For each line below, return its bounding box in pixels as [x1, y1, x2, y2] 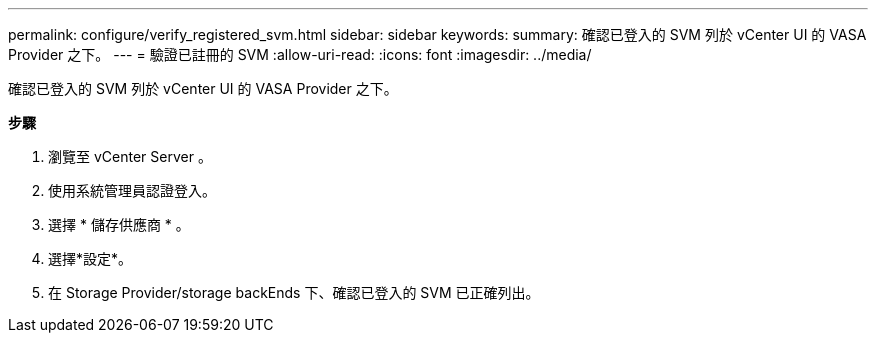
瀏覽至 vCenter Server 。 [48, 148, 212, 165]
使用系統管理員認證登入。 [48, 182, 216, 199]
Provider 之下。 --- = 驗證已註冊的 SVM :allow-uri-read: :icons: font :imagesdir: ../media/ [8, 46, 592, 63]
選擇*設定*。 [48, 250, 133, 267]
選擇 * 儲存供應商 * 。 [48, 216, 190, 233]
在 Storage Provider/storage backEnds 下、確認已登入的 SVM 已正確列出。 [48, 284, 540, 301]
